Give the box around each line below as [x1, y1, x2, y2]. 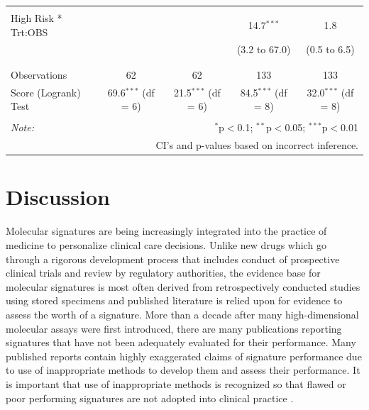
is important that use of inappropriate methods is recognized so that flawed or [6, 376, 346, 391]
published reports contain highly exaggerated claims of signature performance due [6, 348, 362, 363]
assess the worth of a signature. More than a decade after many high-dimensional [6, 306, 359, 321]
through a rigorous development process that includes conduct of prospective [6, 251, 340, 266]
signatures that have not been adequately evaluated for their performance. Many [6, 335, 356, 350]
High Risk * [11, 11, 62, 25]
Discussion [6, 182, 110, 211]
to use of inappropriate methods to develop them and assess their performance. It [6, 362, 360, 377]
